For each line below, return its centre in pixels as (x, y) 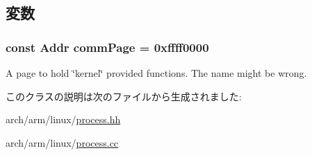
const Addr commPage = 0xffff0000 (107, 47)
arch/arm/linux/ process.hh (63, 119)
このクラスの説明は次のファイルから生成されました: (124, 96)
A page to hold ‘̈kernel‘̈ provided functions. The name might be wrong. (156, 73)
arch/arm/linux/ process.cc (62, 142)
